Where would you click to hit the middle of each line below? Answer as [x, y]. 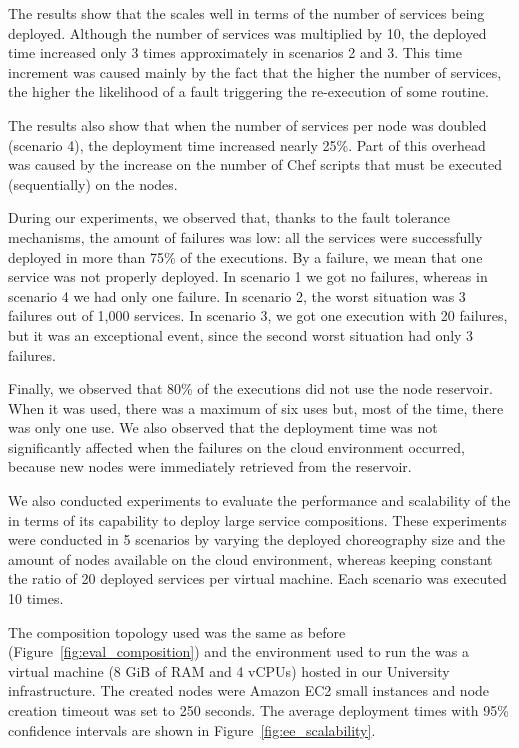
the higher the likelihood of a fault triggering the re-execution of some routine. [248, 91]
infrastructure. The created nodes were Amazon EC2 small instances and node [249, 690]
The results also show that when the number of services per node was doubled [247, 124]
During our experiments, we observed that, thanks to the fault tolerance [229, 217]
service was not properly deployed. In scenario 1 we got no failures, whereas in [248, 276]
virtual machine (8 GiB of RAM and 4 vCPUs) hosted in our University [229, 670]
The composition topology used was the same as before [177, 631]
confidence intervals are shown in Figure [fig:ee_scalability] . [192, 729]
